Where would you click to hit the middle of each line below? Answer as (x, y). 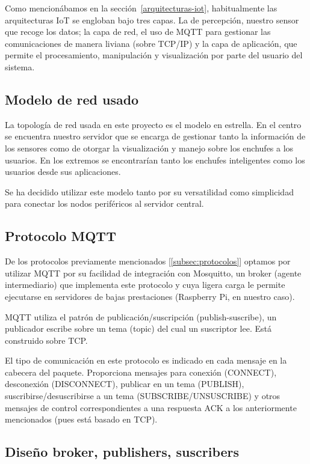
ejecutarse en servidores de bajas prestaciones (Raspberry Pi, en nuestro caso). (150, 296)
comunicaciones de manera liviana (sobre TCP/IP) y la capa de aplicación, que (151, 43)
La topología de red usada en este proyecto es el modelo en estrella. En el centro (153, 124)
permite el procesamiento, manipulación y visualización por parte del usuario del (154, 55)
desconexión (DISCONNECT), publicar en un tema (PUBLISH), (125, 384)
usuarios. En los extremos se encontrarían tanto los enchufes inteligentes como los (155, 160)
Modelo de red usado (72, 99)
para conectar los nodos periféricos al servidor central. (104, 203)
